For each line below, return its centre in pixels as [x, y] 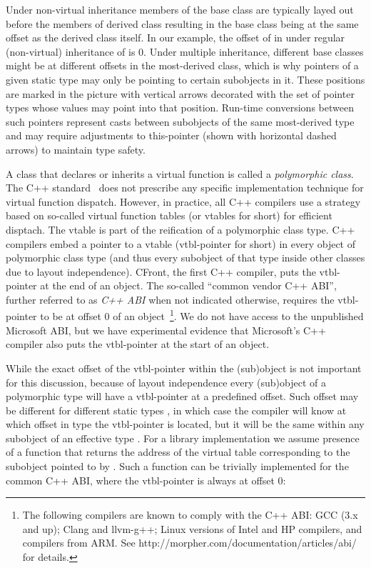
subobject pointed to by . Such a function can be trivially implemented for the [177, 466]
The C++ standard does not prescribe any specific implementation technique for [185, 188]
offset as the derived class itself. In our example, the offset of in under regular [176, 38]
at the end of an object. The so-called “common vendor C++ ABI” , [188, 285]
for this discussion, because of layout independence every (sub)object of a [166, 382]
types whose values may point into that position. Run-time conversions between [180, 108]
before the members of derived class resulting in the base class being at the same [182, 23]
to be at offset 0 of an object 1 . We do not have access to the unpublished [202, 315]
